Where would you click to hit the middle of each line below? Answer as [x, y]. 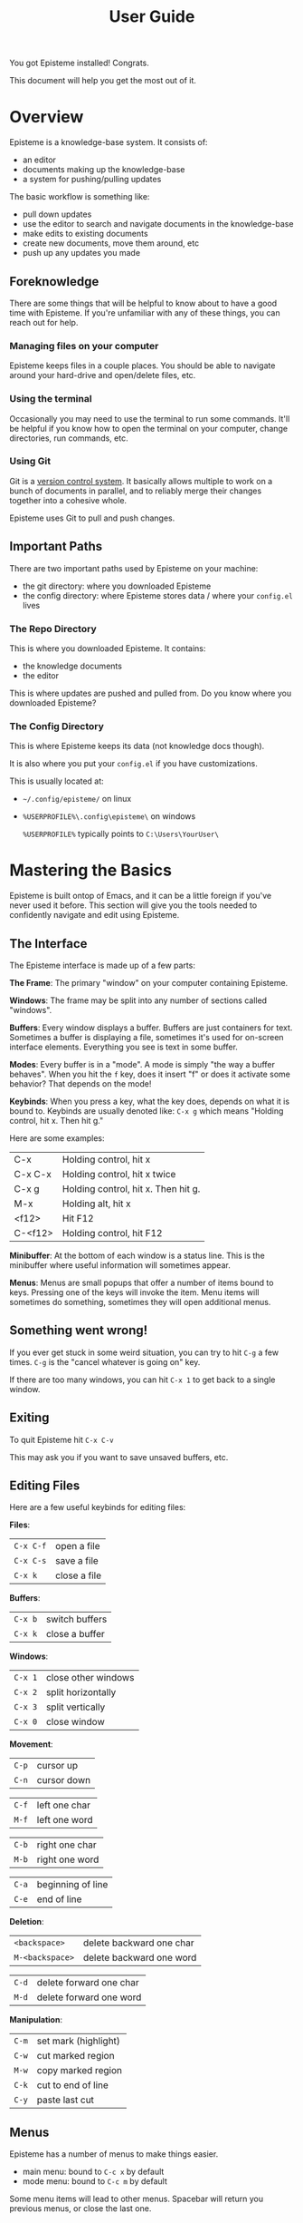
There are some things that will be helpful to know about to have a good [143, 303]
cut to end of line [72, 2085]
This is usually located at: [57, 781]
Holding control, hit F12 [112, 1233]
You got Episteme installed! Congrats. [79, 63]
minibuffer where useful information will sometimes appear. [120, 1265]
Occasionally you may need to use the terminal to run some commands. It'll [150, 418]
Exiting [29, 1418]
